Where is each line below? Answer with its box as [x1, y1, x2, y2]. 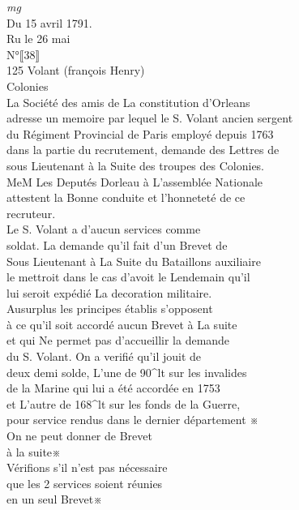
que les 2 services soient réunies [6, 474, 163, 491]
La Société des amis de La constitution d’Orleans [6, 93, 250, 110]
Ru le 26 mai [6, 30, 70, 47]
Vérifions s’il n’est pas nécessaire [6, 459, 168, 476]
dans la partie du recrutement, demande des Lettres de [6, 141, 280, 158]
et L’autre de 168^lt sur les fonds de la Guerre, [6, 395, 241, 412]
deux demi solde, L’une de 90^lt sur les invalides [6, 363, 247, 380]
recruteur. [6, 204, 56, 221]
